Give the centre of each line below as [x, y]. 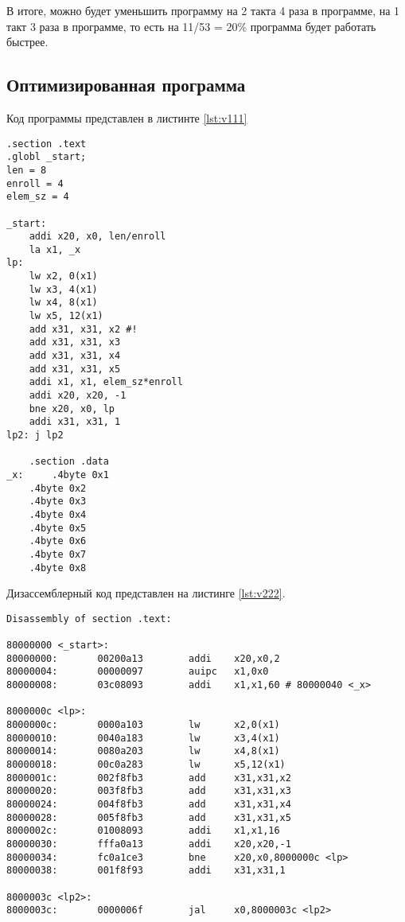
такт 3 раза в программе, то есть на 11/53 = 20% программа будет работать [191, 26]
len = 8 [27, 170]
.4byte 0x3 [58, 502]
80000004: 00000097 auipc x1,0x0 [138, 672]
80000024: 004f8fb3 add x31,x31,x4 [149, 805]
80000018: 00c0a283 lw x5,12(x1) [146, 765]
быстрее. [27, 42]
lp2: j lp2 [35, 436]
